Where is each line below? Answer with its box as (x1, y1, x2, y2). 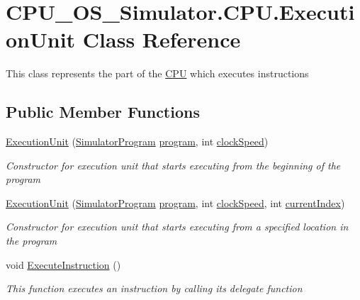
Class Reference (82, 25, 241, 54)
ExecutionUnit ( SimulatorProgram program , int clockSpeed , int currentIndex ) (6, 195, 345, 210)
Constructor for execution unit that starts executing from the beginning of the (6, 157, 341, 172)
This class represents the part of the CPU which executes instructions (6, 66, 309, 81)
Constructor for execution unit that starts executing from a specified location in (6, 219, 349, 234)
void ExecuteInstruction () (6, 257, 121, 272)
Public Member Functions (6, 101, 200, 123)
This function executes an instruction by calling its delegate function (6, 281, 303, 296)
